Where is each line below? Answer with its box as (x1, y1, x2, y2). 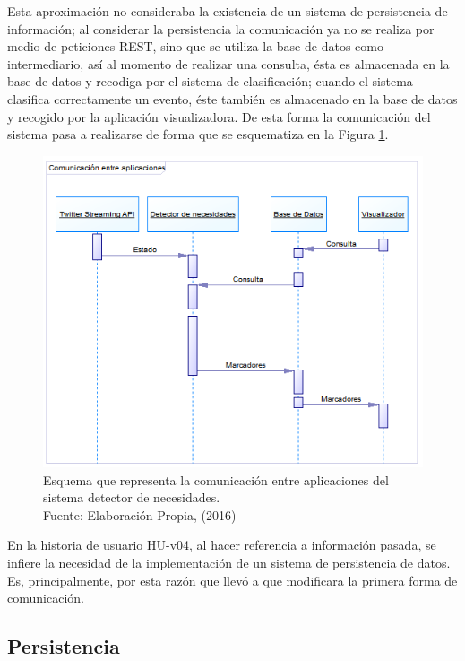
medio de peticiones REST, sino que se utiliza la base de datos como (7, 37, 383, 56)
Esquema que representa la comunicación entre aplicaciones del (43, 470, 389, 489)
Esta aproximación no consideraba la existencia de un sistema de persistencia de (7, 2, 448, 20)
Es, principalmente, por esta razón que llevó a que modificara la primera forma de (7, 570, 458, 589)
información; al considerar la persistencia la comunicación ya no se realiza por (7, 19, 435, 38)
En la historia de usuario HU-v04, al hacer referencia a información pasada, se (7, 535, 436, 554)
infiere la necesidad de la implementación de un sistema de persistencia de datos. (7, 553, 451, 571)
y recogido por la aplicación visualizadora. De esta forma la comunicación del (7, 107, 431, 126)
